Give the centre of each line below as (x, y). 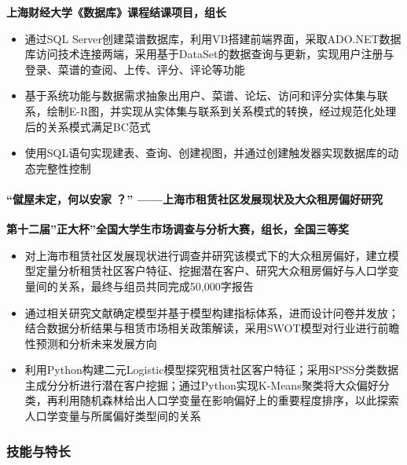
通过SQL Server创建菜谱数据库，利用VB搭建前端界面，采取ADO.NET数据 (213, 38)
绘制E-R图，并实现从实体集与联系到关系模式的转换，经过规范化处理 (222, 110)
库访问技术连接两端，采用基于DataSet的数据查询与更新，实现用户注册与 (209, 54)
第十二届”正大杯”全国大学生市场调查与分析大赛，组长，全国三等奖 (178, 229)
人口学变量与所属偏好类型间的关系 (113, 416)
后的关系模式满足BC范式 (88, 126)
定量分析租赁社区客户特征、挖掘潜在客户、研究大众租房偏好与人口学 (212, 271)
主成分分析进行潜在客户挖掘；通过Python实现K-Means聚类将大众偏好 (202, 384)
